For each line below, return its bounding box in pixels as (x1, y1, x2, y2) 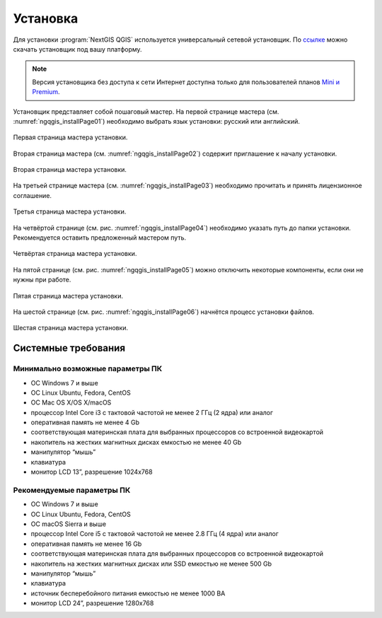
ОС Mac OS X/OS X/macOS (30, 398, 112, 407)
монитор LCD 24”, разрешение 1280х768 (30, 599, 154, 607)
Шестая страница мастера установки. (13, 324, 129, 332)
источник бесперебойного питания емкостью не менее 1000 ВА (30, 589, 226, 597)
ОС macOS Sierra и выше (30, 520, 106, 528)
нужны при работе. (13, 276, 71, 284)
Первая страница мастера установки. (13, 133, 128, 141)
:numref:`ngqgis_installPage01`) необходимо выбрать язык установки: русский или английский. (13, 117, 300, 125)
